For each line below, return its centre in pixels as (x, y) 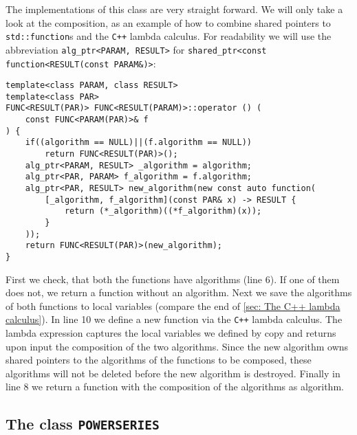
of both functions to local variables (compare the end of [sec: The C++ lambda (173, 305)
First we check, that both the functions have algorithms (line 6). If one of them (173, 279)
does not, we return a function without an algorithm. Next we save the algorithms (179, 292)
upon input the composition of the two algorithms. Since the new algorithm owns (177, 346)
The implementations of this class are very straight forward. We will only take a (174, 9)
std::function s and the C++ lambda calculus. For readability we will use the (169, 36)
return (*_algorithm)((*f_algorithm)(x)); (163, 211)
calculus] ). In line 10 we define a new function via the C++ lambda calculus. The (174, 319)
